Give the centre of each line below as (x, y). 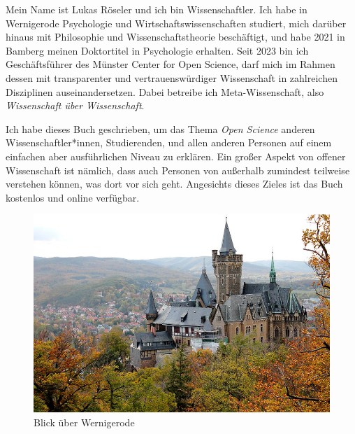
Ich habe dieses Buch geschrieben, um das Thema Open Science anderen (160, 128)
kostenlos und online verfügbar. (73, 197)
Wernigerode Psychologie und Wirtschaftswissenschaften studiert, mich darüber (176, 23)
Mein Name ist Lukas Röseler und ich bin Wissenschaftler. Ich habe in (157, 9)
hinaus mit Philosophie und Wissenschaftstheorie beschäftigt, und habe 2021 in (175, 37)
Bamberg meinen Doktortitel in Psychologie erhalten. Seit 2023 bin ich (157, 50)
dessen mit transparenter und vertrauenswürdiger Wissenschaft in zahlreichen (172, 77)
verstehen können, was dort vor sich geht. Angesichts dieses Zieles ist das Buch (174, 184)
